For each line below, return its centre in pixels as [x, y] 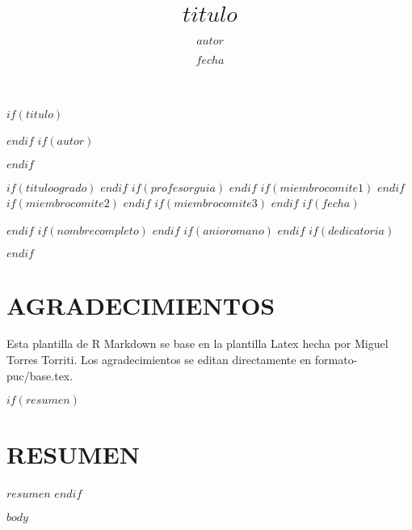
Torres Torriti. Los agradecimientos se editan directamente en [159, 360]
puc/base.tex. [40, 375]
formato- [336, 360]
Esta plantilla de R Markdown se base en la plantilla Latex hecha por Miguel [198, 343]
